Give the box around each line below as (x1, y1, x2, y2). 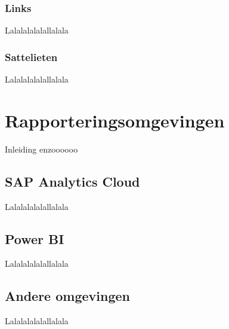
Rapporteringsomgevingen (5, 108, 225, 132)
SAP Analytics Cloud (5, 172, 140, 190)
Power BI (5, 229, 64, 248)
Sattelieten (5, 49, 58, 64)
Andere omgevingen (5, 287, 130, 305)
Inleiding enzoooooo (5, 142, 78, 155)
